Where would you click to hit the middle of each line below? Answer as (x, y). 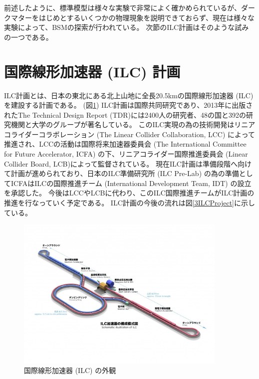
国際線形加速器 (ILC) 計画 (92, 71)
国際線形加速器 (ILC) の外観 (70, 370)
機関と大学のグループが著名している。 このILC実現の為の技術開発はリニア (133, 124)
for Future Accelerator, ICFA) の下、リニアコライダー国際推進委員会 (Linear (126, 154)
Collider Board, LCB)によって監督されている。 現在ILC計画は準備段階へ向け (128, 163)
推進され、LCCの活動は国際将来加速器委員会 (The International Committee (125, 144)
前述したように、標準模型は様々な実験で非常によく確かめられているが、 (123, 7)
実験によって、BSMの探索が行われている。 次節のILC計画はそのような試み (127, 27)
